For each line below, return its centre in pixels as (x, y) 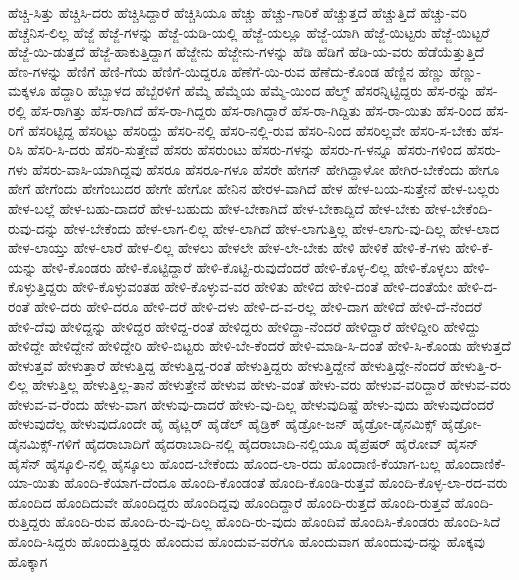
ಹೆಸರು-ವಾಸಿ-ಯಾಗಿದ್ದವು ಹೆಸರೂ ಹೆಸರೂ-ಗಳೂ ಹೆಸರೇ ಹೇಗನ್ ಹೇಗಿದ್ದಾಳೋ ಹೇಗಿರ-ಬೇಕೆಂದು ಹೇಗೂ (266, 168)
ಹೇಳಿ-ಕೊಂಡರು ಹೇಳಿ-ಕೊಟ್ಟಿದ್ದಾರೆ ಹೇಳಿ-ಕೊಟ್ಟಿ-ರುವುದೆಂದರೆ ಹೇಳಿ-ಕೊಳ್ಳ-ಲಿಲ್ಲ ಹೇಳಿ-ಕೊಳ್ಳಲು (250, 266)
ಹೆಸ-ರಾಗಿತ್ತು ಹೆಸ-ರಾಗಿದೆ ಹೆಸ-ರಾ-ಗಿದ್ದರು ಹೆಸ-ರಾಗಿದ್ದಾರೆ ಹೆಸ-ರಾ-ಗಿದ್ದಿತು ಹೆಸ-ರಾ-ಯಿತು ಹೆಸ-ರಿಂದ (256, 109)
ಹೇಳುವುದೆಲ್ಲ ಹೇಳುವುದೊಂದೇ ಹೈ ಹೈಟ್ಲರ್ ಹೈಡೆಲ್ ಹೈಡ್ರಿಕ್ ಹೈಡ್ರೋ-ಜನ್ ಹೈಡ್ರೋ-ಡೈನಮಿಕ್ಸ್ (222, 423)
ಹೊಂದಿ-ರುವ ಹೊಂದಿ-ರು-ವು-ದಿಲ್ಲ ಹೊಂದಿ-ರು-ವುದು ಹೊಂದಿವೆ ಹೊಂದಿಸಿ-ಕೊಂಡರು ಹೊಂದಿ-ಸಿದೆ (278, 521)
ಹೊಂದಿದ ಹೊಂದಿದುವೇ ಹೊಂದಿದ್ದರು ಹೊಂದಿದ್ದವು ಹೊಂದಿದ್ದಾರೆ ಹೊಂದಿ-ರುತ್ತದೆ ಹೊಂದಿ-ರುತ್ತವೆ (229, 501)
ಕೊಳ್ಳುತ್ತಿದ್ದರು (38, 286)
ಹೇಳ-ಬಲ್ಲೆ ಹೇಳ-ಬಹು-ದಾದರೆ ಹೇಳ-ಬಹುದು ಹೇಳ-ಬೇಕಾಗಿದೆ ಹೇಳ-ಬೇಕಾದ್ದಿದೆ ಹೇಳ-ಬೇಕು (214, 207)
